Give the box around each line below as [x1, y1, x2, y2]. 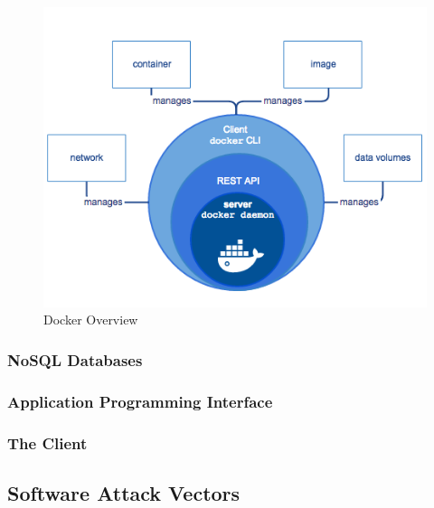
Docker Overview [43, 310, 138, 329]
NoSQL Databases [7, 348, 143, 371]
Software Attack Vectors [7, 478, 241, 506]
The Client [7, 431, 88, 454]
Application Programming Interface [7, 390, 273, 412]
